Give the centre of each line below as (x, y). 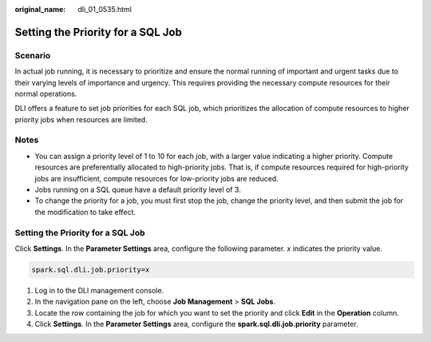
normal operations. (46, 93)
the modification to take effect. (85, 212)
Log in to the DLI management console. (99, 290)
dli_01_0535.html (105, 9)
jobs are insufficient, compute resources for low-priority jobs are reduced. (156, 178)
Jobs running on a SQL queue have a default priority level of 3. (138, 190)
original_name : (40, 9)
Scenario (33, 55)
